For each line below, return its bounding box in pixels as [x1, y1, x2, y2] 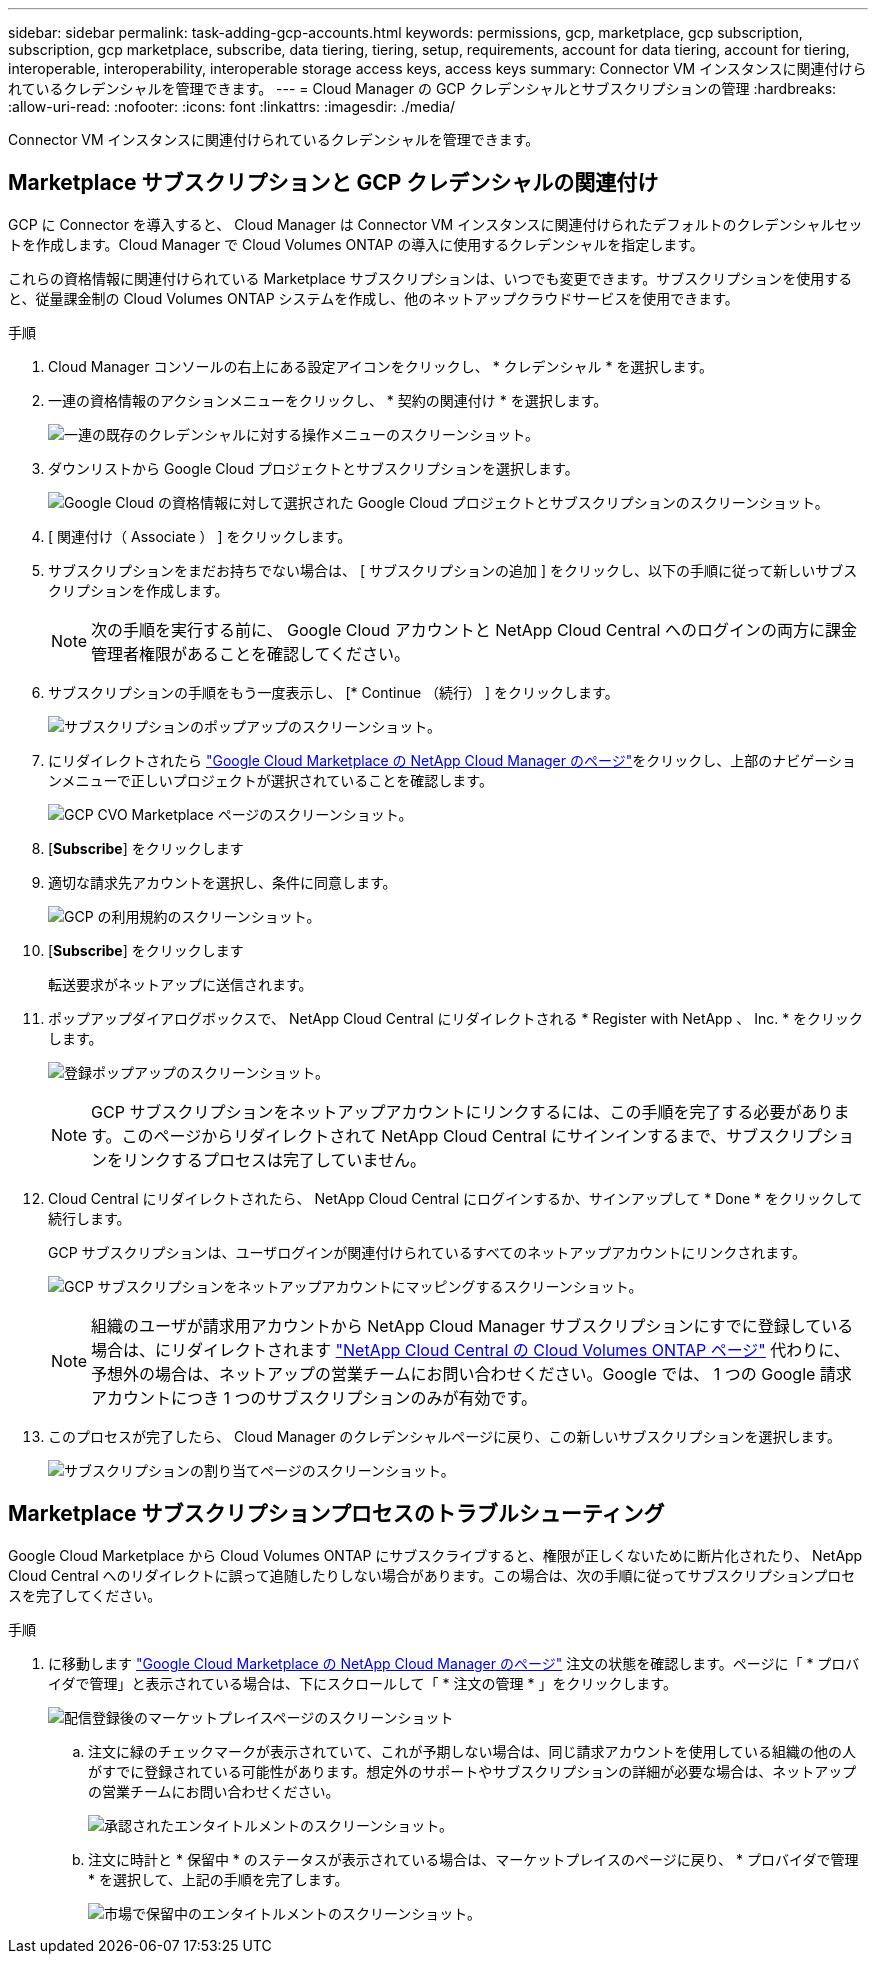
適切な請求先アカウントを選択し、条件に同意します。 [48, 873, 397, 891]
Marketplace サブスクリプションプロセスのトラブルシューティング [8, 1501, 665, 1527]
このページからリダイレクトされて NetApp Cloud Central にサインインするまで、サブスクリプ [121, 1125, 823, 1146]
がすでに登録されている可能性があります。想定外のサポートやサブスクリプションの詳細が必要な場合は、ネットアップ [88, 1762, 857, 1780]
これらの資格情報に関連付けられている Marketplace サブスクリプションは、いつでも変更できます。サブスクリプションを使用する [8, 269, 853, 287]
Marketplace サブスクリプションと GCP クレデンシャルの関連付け [8, 170, 659, 196]
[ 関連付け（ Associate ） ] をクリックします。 [48, 527, 352, 545]
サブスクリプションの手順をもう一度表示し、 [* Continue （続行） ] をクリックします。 [48, 683, 619, 701]
